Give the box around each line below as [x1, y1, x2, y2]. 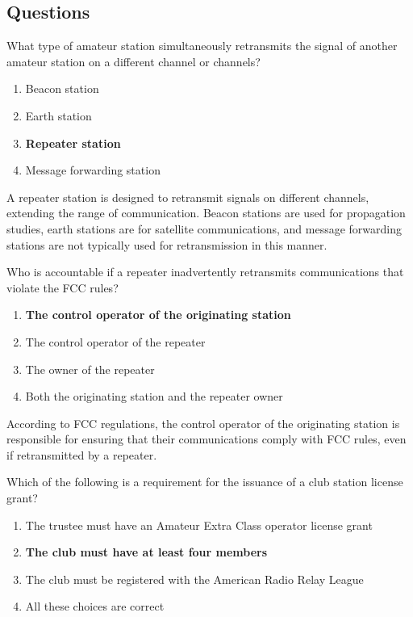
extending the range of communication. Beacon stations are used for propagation [6, 204, 406, 221]
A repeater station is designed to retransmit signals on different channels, [6, 188, 369, 205]
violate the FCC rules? [6, 279, 119, 296]
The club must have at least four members [25, 544, 268, 560]
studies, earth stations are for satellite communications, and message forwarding [6, 220, 403, 237]
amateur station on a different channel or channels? [6, 52, 261, 69]
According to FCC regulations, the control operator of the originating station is [6, 414, 400, 431]
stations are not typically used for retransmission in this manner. [6, 236, 327, 253]
